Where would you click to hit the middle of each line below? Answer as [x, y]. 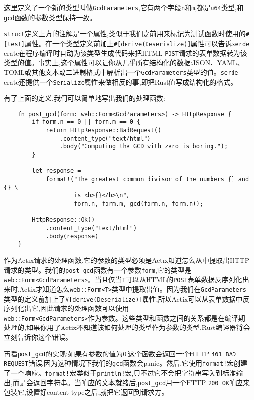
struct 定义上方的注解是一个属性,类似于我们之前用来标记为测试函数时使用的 [125, 34]
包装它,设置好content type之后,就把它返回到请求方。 [86, 392]
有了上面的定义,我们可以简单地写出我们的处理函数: [85, 98]
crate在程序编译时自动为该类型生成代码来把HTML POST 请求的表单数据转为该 [126, 53]
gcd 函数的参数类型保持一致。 [50, 17]
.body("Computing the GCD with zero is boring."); [144, 147]
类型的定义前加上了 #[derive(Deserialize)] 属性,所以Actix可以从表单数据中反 [127, 298]
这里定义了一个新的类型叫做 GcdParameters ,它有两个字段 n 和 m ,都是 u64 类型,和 [124, 7]
